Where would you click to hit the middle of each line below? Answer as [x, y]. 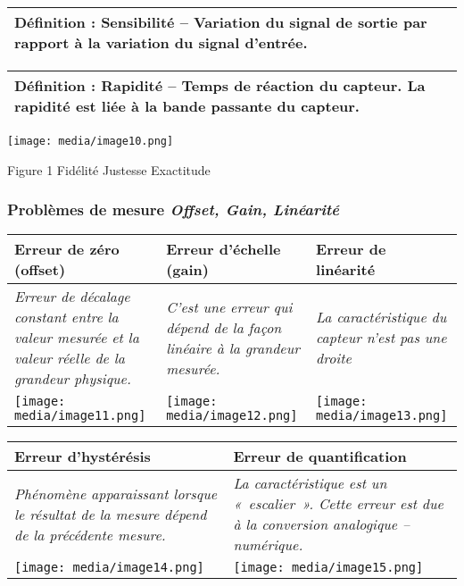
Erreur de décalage [72, 297]
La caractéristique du [381, 317]
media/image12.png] [232, 416]
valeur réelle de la [70, 358]
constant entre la [66, 317]
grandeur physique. [73, 379]
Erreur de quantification [320, 456]
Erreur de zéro [67, 249]
